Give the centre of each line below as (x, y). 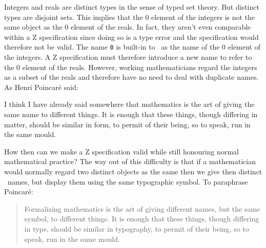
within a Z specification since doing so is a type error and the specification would (131, 37)
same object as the (33, 27)
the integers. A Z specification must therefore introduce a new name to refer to (128, 57)
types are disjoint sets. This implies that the (74, 17)
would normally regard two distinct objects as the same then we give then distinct (133, 171)
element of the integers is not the (203, 17)
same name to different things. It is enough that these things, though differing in (131, 114)
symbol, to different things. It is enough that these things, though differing (142, 219)
